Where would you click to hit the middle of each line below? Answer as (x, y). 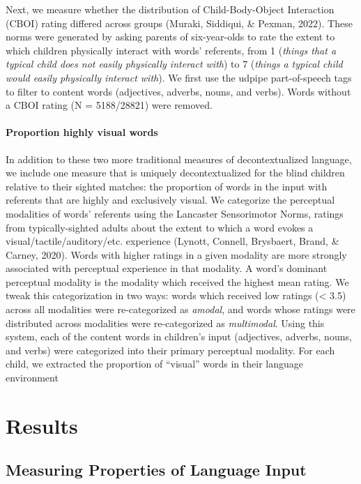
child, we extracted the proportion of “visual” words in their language (154, 364)
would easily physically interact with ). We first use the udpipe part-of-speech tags (179, 77)
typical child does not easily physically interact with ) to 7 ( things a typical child (174, 64)
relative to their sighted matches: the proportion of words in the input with (167, 186)
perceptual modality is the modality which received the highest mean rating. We (177, 281)
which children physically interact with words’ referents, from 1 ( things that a (171, 50)
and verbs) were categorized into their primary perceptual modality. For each (170, 350)
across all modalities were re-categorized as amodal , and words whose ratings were (180, 309)
